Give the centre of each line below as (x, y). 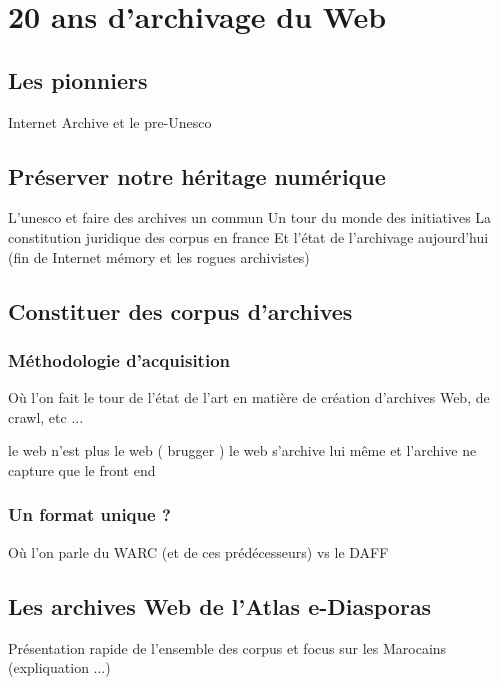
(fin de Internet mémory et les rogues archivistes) (159, 256)
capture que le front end (82, 469)
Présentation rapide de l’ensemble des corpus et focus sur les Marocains (227, 647)
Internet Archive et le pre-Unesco (110, 121)
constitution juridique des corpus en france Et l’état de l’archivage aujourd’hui (248, 236)
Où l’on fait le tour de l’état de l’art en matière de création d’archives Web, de (249, 397)
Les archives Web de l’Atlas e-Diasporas (220, 605)
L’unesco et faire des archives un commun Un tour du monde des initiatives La (250, 217)
